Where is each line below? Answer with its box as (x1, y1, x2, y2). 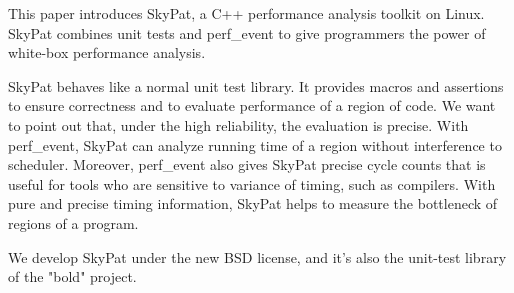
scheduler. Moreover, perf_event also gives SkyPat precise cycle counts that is (8, 154, 486, 175)
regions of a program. (8, 212, 139, 233)
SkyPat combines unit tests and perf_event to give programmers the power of (8, 22, 486, 43)
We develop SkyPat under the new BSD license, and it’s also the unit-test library (8, 246, 507, 267)
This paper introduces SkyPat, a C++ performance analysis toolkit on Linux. (8, 3, 485, 23)
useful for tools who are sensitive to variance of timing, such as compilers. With (8, 173, 496, 194)
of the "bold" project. (8, 266, 137, 287)
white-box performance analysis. (8, 42, 206, 63)
